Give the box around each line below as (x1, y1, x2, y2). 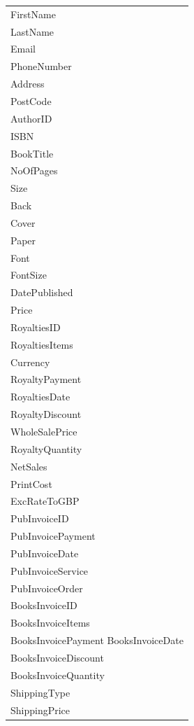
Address (10, 76, 45, 91)
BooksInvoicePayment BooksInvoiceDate (10, 633, 184, 648)
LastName (10, 24, 54, 39)
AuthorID (10, 111, 52, 125)
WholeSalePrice (10, 424, 77, 438)
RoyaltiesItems (10, 337, 73, 351)
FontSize (10, 267, 47, 282)
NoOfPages (10, 163, 58, 178)
